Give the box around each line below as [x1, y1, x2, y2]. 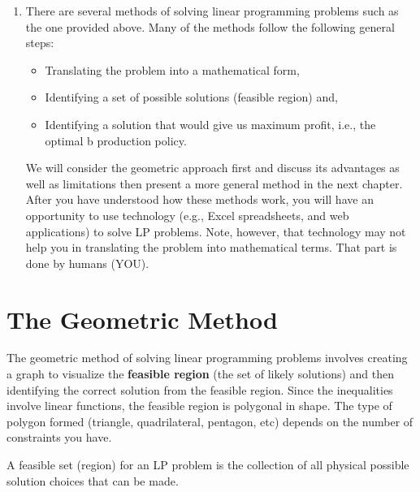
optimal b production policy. [45, 132, 187, 149]
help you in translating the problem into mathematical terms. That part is [25, 239, 397, 256]
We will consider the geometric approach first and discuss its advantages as [25, 159, 400, 176]
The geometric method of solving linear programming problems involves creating [6, 349, 408, 366]
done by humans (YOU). [25, 254, 149, 271]
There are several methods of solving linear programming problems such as [25, 2, 399, 19]
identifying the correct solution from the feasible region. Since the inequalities [6, 381, 393, 398]
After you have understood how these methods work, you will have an [25, 191, 374, 208]
